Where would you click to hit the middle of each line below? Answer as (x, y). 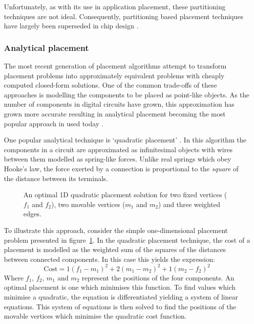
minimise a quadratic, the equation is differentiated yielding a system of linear (121, 296)
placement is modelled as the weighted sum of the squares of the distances (115, 249)
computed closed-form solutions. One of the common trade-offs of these (110, 85)
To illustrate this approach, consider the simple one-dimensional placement (116, 230)
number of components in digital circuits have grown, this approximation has (119, 104)
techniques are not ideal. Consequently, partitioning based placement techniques (124, 16)
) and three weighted (189, 204)
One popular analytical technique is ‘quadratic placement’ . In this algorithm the (125, 140)
